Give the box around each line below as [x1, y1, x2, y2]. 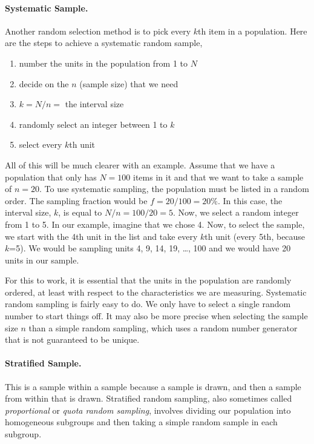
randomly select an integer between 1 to [19, 118, 168, 130]
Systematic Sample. [5, 1, 88, 14]
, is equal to [58, 206, 102, 219]
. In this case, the [218, 194, 283, 207]
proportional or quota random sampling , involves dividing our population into [5, 403, 291, 416]
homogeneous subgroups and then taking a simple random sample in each [5, 416, 278, 428]
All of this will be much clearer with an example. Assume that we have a [5, 158, 275, 171]
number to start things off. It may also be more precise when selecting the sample [5, 310, 308, 322]
